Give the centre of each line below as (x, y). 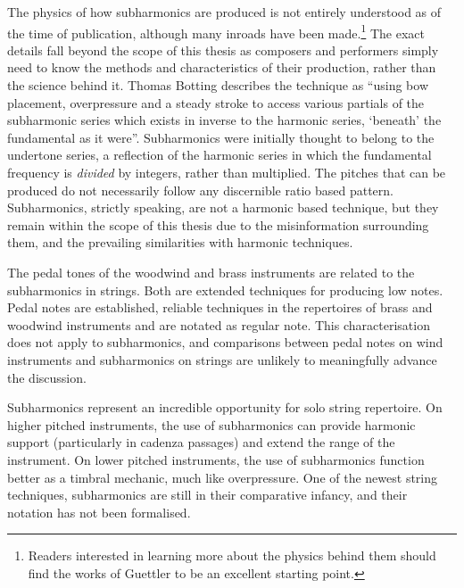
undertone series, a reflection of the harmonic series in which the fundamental (220, 155)
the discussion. (47, 377)
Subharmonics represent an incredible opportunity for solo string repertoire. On (225, 407)
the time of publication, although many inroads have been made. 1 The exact (216, 31)
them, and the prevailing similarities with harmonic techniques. (180, 242)
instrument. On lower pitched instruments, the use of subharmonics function (216, 459)
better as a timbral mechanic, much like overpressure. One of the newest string (223, 477)
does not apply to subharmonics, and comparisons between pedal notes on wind (225, 342)
